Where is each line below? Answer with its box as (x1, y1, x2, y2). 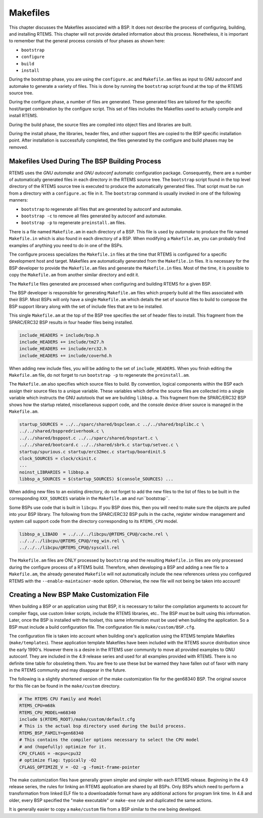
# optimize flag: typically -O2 (19, 757, 97, 763)
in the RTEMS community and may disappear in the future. (9, 667, 127, 673)
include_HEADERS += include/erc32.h (19, 346, 107, 351)
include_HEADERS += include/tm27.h (19, 339, 104, 345)
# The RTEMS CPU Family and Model (19, 696, 102, 701)
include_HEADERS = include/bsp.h (19, 332, 99, 338)
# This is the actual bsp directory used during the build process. (19, 723, 187, 729)
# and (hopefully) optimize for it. (19, 744, 107, 749)
